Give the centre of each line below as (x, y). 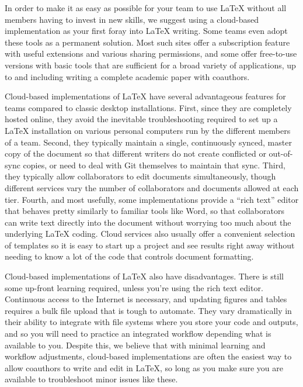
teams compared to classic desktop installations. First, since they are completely (148, 107)
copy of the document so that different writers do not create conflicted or (135, 153)
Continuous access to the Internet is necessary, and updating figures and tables (146, 299)
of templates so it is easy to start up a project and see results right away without (150, 245)
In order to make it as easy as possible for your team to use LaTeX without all (146, 8)
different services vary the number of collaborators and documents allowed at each (152, 187)
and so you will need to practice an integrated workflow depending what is (138, 334)
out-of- (281, 153)
